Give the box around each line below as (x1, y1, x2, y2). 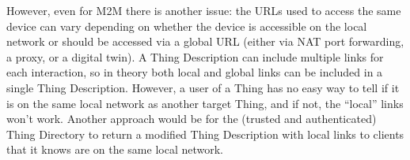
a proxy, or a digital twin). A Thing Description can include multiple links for (6, 48, 384, 65)
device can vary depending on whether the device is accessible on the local (6, 17, 367, 34)
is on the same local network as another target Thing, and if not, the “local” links (6, 95, 404, 111)
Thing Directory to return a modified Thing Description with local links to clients (6, 125, 404, 142)
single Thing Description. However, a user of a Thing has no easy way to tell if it (6, 79, 400, 95)
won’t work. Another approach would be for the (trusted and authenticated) (6, 110, 377, 127)
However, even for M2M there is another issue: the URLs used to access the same (6, 2, 401, 18)
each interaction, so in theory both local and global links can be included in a (6, 64, 383, 80)
